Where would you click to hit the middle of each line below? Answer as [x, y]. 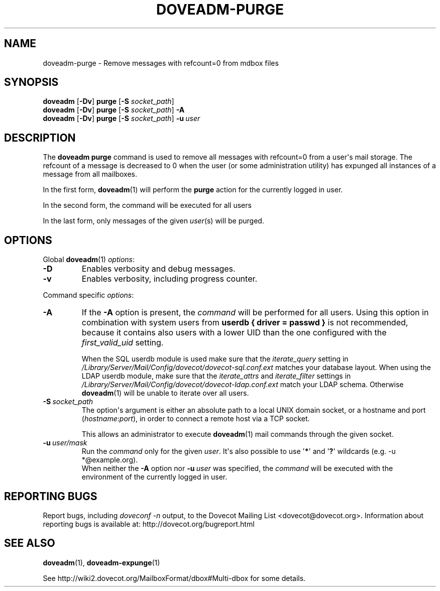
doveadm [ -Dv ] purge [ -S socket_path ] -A [114, 110]
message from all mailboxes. [90, 174]
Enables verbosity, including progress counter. [170, 279]
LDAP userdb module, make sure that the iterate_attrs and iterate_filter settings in [216, 376]
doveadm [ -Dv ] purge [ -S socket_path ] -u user [122, 119]
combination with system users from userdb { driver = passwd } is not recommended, [245, 323]
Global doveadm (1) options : [89, 260]
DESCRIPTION [40, 138]
